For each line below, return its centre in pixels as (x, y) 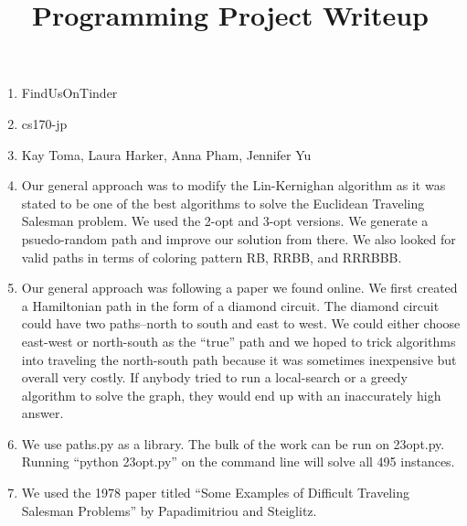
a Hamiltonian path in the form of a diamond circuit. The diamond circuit (230, 305)
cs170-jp (44, 123)
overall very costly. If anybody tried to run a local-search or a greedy (214, 377)
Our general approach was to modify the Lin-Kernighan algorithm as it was (233, 185)
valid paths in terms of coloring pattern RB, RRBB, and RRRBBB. (212, 257)
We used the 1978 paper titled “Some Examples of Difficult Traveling (215, 493)
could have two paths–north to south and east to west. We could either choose (241, 323)
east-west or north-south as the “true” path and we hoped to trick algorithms (239, 341)
